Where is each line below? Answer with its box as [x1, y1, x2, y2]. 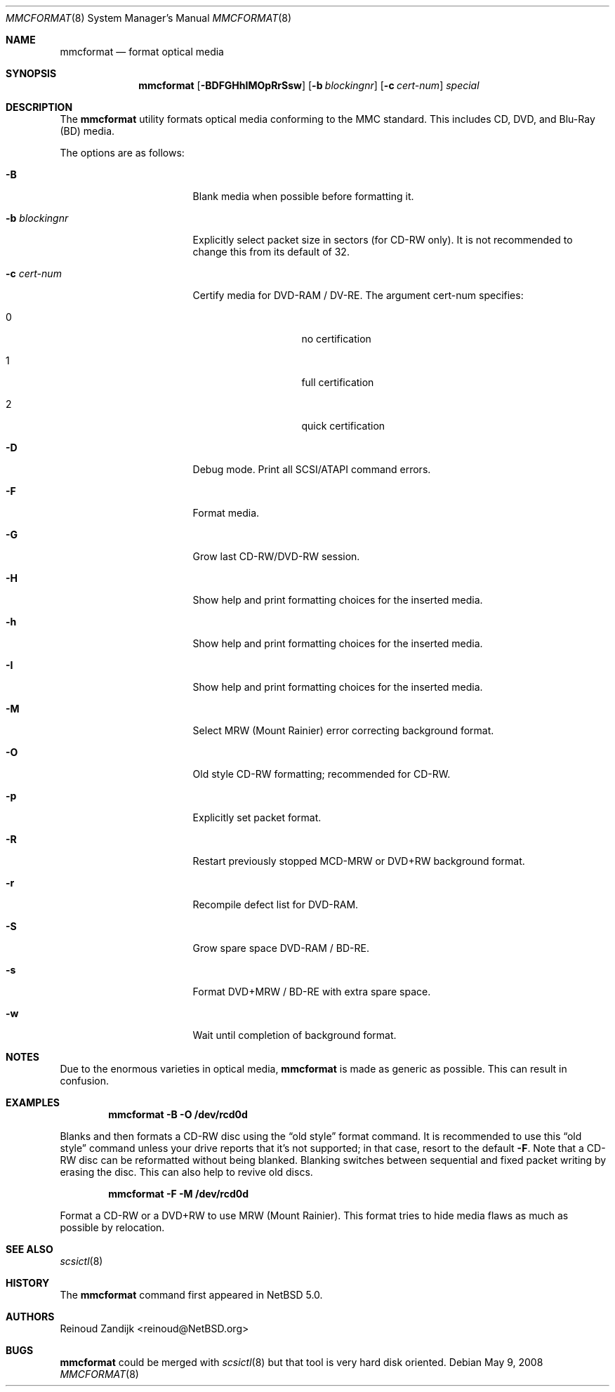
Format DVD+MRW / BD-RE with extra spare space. [192, 986, 431, 997]
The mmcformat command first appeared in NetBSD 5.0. [60, 1289, 323, 1301]
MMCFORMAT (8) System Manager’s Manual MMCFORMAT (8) [6, 12, 292, 24]
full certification [301, 376, 374, 388]
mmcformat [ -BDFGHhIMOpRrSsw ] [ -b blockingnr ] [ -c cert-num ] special [138, 79, 480, 91]
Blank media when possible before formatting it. [192, 190, 414, 202]
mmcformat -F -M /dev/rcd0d [108, 1188, 249, 1200]
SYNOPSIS [6, 67, 57, 79]
